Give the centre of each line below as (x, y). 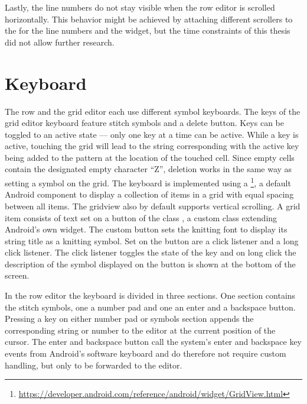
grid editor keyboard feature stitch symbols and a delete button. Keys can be (144, 123)
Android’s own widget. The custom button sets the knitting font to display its (146, 229)
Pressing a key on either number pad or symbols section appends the (129, 319)
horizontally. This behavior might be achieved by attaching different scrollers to (149, 19)
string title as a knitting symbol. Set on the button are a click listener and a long (152, 240)
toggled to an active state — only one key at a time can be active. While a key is (152, 134)
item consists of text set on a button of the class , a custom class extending (141, 217)
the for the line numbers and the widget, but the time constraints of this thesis (148, 30)
